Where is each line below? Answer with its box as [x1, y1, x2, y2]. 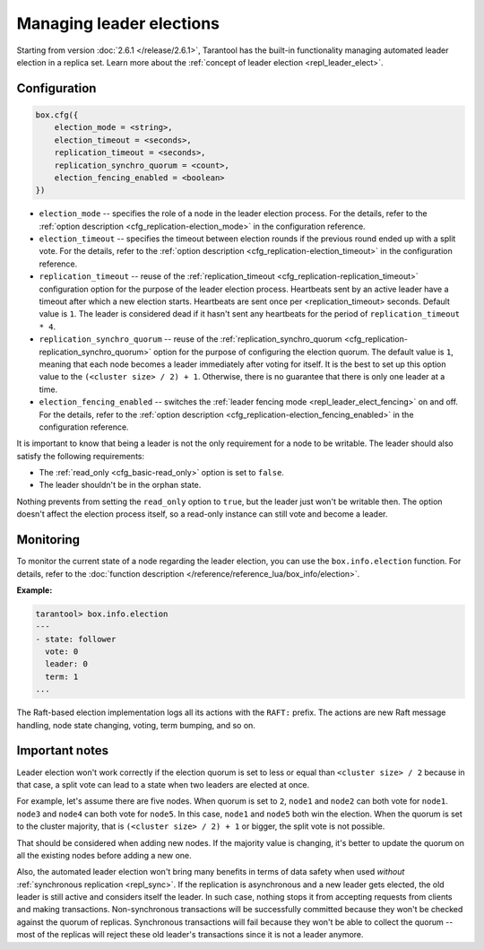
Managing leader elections [16, 13, 220, 33]
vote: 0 [45, 647, 79, 657]
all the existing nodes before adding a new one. [16, 850, 192, 860]
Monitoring [16, 532, 81, 547]
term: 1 [45, 671, 79, 682]
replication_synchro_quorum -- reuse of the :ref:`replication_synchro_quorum [39, 334, 342, 344]
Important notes [16, 743, 109, 758]
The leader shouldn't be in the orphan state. [39, 480, 202, 491]
